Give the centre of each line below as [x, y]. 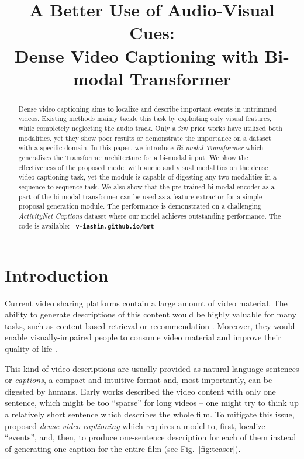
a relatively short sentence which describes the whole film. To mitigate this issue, [150, 414]
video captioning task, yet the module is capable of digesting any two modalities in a [147, 177]
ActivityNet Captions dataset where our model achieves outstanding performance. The [150, 215]
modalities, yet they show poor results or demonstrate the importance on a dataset [145, 138]
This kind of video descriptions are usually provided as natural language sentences [152, 368]
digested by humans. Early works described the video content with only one [140, 391]
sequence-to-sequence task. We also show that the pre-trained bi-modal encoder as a [146, 186]
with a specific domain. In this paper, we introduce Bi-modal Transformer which [141, 148]
